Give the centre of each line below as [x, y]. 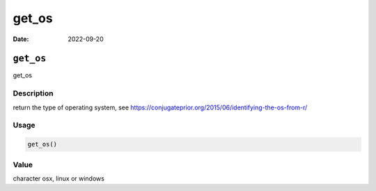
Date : [21, 39]
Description [33, 93]
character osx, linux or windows [58, 178]
